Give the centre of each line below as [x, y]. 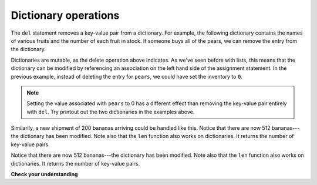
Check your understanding [44, 174]
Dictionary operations [65, 15]
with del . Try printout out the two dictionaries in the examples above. [111, 112]
